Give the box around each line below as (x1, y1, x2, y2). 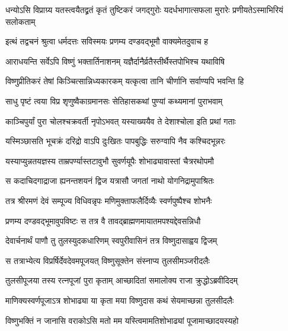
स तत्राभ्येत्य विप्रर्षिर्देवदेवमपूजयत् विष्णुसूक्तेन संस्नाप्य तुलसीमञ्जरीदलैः (5, 254, 210, 266)
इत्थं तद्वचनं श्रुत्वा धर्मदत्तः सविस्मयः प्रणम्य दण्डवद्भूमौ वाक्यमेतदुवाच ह (5, 35, 209, 47)
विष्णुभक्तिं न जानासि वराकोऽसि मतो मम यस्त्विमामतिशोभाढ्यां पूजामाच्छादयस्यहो (5, 314, 239, 326)
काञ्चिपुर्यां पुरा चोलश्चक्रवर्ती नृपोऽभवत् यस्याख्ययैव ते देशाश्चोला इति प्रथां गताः (5, 114, 236, 127)
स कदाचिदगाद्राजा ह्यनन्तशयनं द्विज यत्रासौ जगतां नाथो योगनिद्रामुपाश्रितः (5, 174, 215, 187)
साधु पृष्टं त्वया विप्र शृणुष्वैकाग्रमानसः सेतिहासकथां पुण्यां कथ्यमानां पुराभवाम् (5, 94, 223, 107)
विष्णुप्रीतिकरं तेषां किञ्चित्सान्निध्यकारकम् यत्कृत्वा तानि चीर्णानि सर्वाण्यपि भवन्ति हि (5, 75, 244, 87)
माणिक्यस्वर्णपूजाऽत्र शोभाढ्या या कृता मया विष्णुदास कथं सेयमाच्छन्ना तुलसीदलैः (5, 294, 234, 306)
